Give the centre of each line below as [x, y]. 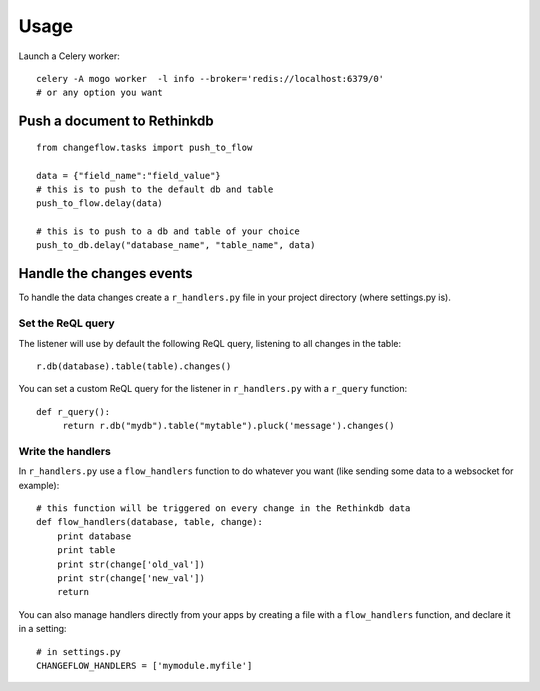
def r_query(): [73, 411]
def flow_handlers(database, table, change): [150, 522]
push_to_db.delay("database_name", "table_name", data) [176, 245]
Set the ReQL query [66, 323]
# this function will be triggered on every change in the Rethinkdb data [223, 508]
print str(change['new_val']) [130, 578]
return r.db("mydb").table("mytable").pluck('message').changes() [228, 426]
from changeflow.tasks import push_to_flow [144, 147]
